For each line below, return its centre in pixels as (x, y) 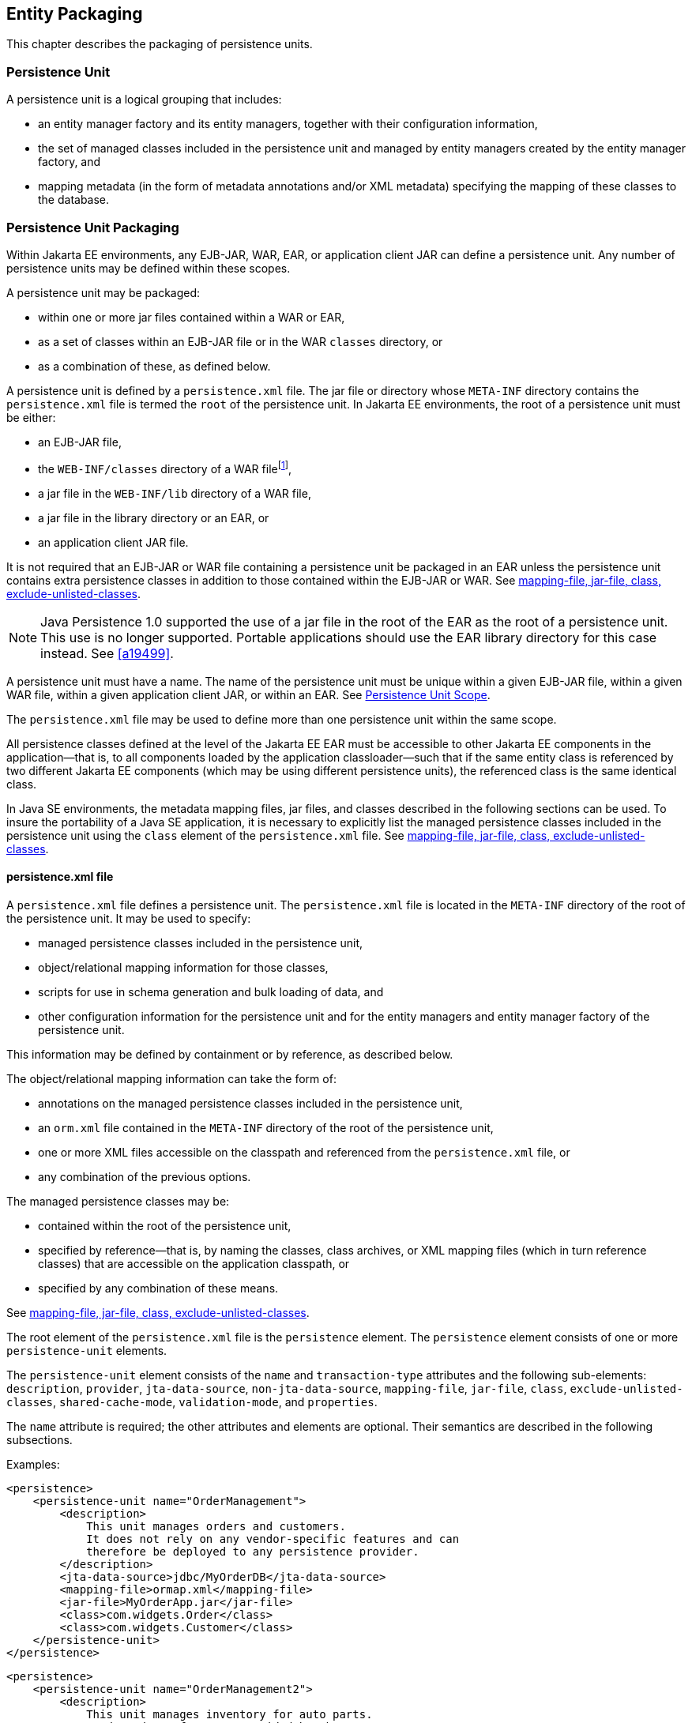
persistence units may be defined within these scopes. (149, 268)
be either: (31, 417)
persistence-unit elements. (87, 1350)
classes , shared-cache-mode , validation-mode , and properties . (192, 1401)
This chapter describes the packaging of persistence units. (160, 44)
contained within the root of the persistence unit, (165, 1225)
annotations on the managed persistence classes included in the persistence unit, (250, 1103)
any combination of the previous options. (145, 1176)
